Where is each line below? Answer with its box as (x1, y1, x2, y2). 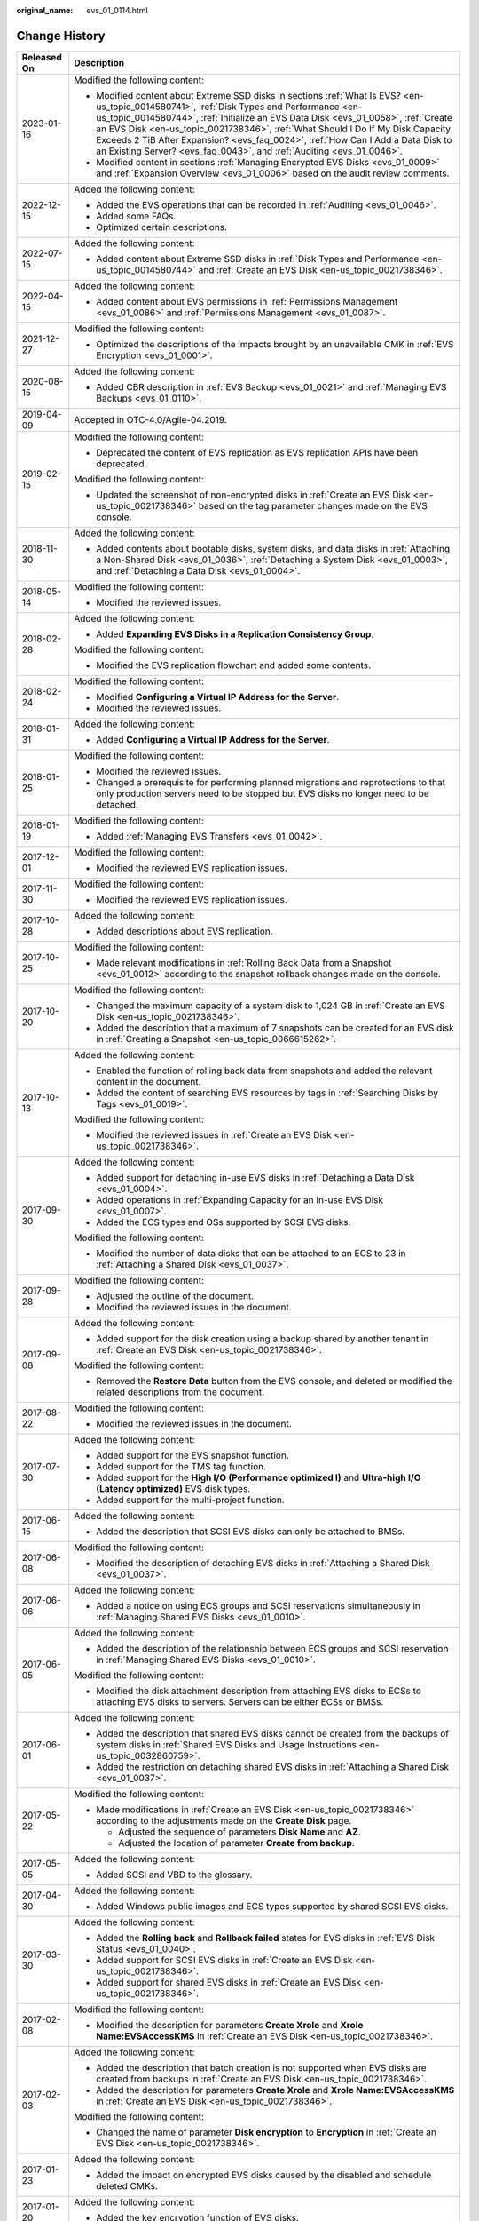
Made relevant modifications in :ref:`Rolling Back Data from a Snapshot (96, 956, 392, 968)
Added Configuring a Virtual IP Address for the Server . (96, 733, 330, 745)
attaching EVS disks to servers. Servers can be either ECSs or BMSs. (96, 1695, 384, 1708)
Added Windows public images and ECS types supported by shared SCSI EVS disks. (96, 1899, 449, 1912)
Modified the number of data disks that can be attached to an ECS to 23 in (96, 1246, 406, 1259)
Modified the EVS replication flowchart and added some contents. (96, 658, 372, 671)
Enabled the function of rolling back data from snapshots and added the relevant (96, 1064, 433, 1077)
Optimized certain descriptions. (96, 220, 228, 233)
